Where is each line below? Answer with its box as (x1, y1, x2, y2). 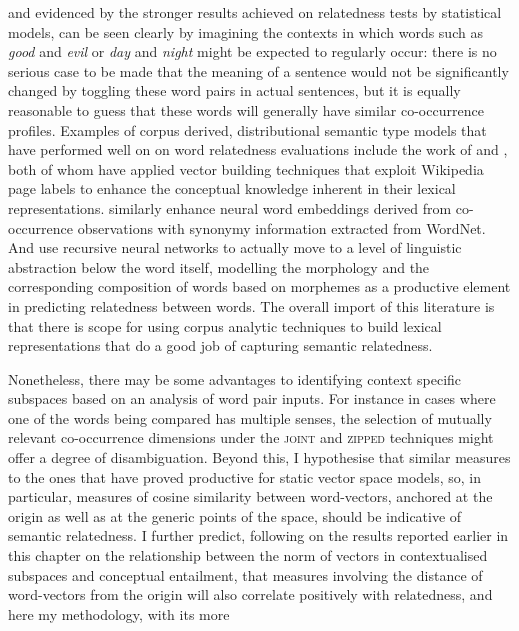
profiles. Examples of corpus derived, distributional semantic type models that (8, 119, 487, 140)
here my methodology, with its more (8, 603, 230, 624)
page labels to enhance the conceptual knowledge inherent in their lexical (8, 178, 456, 199)
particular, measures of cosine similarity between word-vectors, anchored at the (8, 486, 493, 507)
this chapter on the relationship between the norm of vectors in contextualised (8, 545, 488, 566)
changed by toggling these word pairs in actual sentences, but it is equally (8, 80, 461, 101)
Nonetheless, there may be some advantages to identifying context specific (8, 368, 462, 389)
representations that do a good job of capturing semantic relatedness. (8, 335, 433, 356)
